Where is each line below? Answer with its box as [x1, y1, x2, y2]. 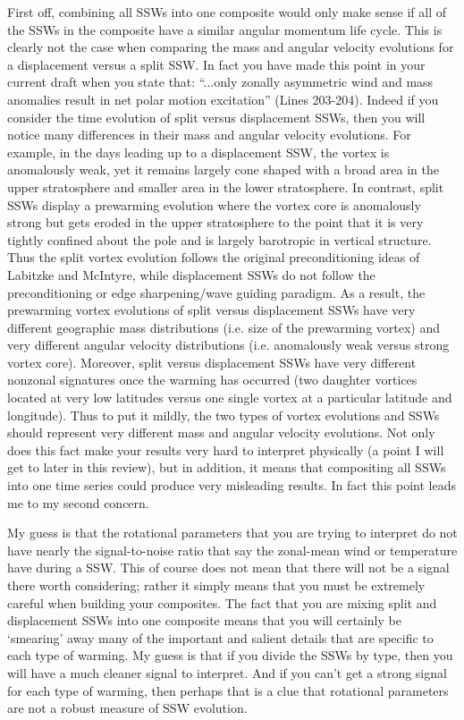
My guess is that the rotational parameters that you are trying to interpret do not [7, 523, 458, 542]
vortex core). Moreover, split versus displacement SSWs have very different [7, 352, 417, 371]
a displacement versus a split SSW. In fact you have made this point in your [7, 55, 426, 73]
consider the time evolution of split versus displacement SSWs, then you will [7, 107, 426, 126]
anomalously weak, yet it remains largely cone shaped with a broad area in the [7, 160, 439, 179]
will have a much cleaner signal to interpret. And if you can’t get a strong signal [7, 663, 447, 682]
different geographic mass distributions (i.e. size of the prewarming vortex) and [7, 318, 441, 336]
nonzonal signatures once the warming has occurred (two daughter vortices [7, 370, 418, 389]
